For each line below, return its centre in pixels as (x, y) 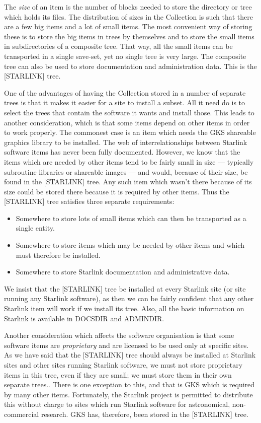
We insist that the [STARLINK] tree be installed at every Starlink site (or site (125, 288)
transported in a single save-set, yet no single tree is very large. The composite (125, 56)
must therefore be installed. (58, 255)
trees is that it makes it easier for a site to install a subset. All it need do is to (125, 102)
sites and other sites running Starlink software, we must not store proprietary (123, 365)
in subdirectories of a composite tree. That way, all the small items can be (118, 46)
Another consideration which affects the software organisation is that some (119, 335)
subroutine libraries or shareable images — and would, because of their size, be (126, 171)
